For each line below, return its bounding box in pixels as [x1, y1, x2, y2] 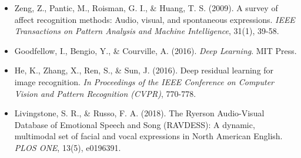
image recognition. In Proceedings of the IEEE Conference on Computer [14, 75, 275, 88]
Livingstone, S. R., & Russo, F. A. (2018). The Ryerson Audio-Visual [14, 107, 265, 119]
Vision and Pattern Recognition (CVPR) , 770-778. [14, 87, 196, 99]
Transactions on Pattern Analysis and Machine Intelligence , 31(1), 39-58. [14, 25, 279, 37]
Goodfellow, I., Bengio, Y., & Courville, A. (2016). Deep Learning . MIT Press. [14, 44, 297, 56]
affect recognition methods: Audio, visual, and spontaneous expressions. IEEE [14, 13, 295, 25]
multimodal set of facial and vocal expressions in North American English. [14, 130, 283, 142]
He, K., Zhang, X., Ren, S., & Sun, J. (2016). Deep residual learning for [14, 64, 274, 76]
